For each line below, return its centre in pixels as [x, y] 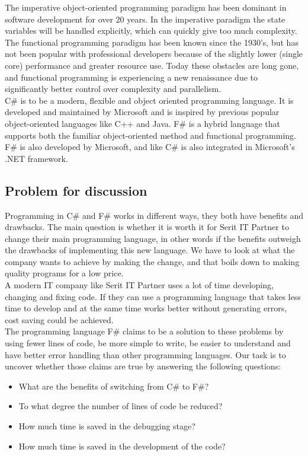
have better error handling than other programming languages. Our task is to [145, 354]
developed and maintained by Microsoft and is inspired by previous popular [142, 112]
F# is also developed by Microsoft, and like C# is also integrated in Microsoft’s [150, 147]
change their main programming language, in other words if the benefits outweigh [153, 238]
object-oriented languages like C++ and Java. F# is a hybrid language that [142, 123]
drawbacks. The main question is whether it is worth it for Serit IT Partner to [147, 227]
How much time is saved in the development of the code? [122, 446]
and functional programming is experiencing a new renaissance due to [131, 77]
